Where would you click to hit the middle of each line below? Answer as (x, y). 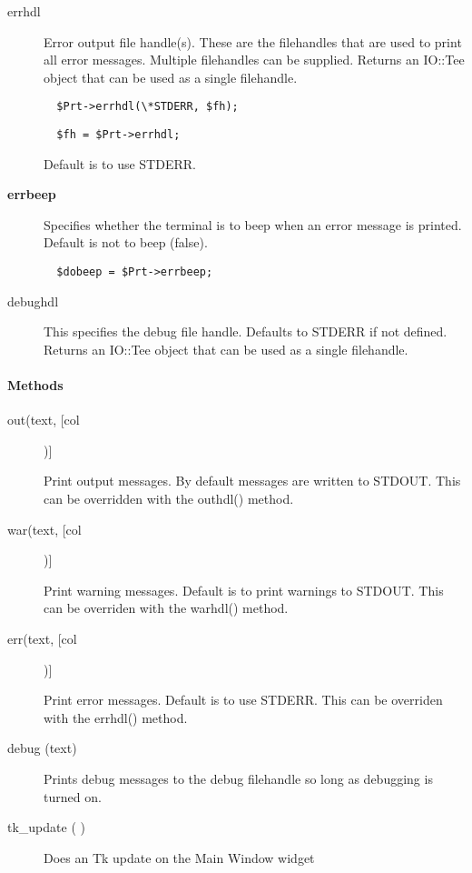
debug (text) (42, 748)
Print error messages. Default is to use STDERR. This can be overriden (243, 700)
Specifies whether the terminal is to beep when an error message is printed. (253, 224)
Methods (35, 385)
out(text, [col (44, 420)
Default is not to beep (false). (126, 242)
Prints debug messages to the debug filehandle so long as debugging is (238, 779)
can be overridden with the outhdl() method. (169, 499)
